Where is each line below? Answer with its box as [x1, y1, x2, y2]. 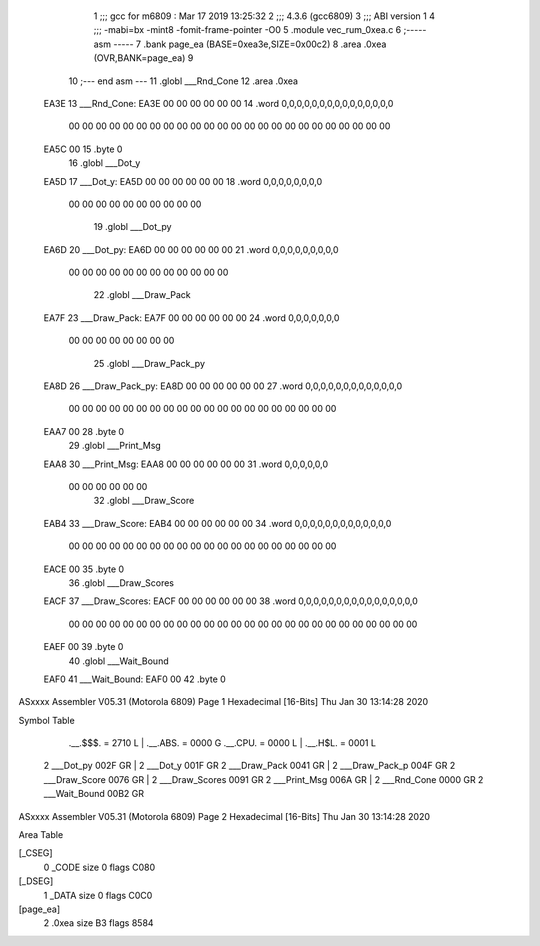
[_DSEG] [18, 875, 54, 887]
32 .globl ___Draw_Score [93, 495, 195, 507]
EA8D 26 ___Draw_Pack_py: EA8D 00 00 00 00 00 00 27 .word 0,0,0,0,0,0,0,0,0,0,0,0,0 [43, 380, 403, 392]
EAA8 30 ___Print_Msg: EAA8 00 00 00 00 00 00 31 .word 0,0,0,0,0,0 [43, 458, 329, 470]
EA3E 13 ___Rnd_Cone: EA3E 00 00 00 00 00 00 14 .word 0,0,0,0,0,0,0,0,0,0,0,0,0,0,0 [43, 97, 394, 109]
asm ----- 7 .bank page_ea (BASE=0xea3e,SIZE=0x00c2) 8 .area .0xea [93, 38, 387, 50]
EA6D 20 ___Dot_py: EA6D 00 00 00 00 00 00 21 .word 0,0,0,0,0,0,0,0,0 [43, 243, 339, 255]
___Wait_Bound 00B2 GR [43, 788, 145, 800]
